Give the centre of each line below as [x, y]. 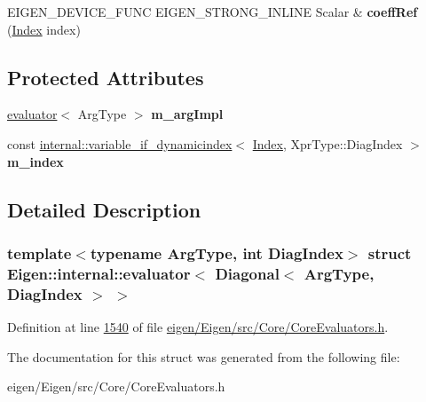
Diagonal [247, 273]
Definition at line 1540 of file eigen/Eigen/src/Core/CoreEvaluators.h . [198, 327]
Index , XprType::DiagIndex [327, 143]
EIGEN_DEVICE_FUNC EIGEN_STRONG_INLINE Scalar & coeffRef [213, 12]
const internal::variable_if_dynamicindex [120, 143]
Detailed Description [104, 209]
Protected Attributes [106, 77]
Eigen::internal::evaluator [99, 273]
